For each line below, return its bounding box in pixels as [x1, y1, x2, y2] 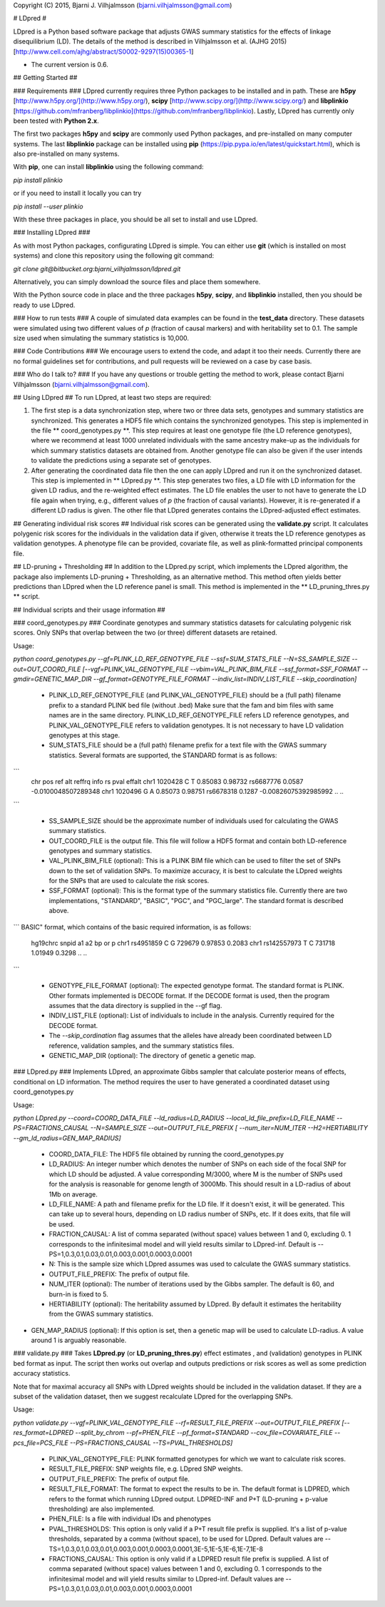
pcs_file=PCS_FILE [13, 1439, 69, 1447]
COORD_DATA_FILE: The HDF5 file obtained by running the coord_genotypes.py [48, 1150, 284, 1159]
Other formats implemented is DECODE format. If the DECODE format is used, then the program [48, 991, 330, 999]
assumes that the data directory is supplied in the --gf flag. [48, 1001, 222, 1009]
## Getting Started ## [13, 74, 78, 82]
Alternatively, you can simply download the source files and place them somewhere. [13, 277, 261, 286]
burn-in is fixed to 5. [48, 1289, 108, 1299]
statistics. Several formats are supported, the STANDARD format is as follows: [48, 750, 277, 760]
